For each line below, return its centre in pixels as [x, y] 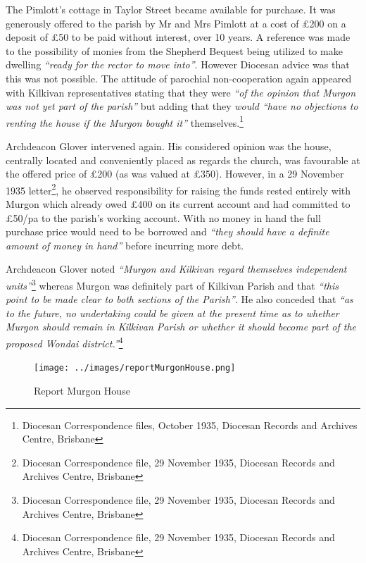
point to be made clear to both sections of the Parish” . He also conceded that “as [179, 299]
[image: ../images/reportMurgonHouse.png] [135, 368]
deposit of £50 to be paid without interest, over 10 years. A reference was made [178, 37]
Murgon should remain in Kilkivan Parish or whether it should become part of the [181, 327]
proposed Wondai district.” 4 [64, 342]
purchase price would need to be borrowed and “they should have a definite [168, 231]
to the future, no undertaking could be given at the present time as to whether [172, 313]
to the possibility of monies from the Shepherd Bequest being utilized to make [174, 50]
